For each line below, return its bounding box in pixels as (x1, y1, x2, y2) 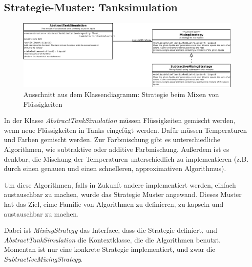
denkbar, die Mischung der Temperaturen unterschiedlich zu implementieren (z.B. (4, 153, 249, 164)
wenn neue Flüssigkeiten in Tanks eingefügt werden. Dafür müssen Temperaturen (4, 124, 247, 135)
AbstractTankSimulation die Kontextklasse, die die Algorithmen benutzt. (4, 234, 221, 244)
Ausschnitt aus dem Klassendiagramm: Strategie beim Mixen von (23, 89, 219, 99)
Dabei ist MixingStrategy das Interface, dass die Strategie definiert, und (4, 225, 217, 235)
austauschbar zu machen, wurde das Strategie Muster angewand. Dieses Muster (4, 189, 242, 199)
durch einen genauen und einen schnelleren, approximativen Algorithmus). (4, 163, 226, 173)
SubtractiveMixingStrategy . (4, 253, 83, 264)
